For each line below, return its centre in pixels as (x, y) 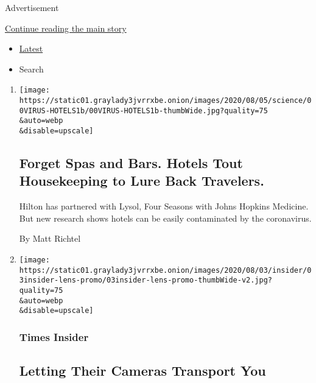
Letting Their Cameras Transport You (142, 371)
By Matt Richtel (50, 238)
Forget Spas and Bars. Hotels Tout (131, 163)
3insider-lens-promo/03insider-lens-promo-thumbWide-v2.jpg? (146, 280)
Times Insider (54, 336)
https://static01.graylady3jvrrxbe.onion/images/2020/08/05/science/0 (165, 101)
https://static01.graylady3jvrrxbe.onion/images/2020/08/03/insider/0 (165, 270)
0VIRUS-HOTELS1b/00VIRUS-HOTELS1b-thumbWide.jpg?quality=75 (143, 111)
